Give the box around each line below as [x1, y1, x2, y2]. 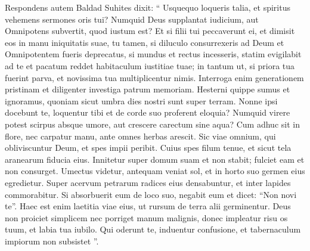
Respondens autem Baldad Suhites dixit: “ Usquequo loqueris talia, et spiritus [5, 1, 290, 13]
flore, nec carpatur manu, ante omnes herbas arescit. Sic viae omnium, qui [5, 129, 276, 142]
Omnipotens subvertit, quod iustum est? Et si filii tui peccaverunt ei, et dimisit [5, 24, 295, 37]
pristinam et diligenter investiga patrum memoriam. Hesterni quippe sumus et [5, 83, 290, 95]
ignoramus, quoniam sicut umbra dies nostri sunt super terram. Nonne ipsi [5, 94, 278, 107]
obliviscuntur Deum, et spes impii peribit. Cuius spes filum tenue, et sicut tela [5, 141, 292, 154]
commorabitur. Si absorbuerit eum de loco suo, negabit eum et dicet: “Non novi [5, 188, 297, 200]
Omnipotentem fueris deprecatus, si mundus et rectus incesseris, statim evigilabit [5, 48, 302, 60]
